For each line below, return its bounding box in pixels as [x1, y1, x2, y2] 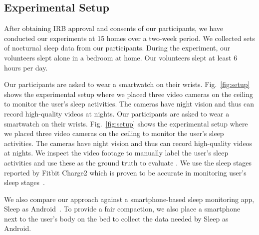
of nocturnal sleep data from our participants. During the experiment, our [4, 42, 231, 53]
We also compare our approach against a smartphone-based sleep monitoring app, [4, 193, 255, 204]
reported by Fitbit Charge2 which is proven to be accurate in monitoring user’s [4, 167, 247, 177]
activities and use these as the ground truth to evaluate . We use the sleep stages [4, 157, 252, 167]
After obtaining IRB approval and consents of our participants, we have [4, 23, 224, 33]
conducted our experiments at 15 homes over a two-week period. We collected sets [4, 32, 255, 43]
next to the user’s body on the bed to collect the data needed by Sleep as [4, 213, 229, 223]
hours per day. [4, 62, 48, 72]
